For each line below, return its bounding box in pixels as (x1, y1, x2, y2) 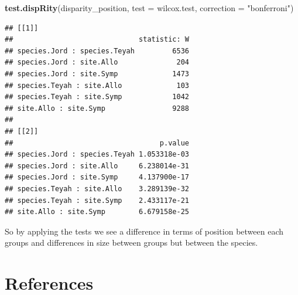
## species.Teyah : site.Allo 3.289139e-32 (5, 184, 189, 193)
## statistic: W (5, 35, 189, 44)
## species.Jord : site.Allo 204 (5, 58, 189, 67)
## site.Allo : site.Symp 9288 (5, 104, 189, 113)
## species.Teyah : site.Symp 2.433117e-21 (5, 196, 189, 205)
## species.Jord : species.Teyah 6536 (5, 46, 189, 55)
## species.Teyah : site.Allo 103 (5, 81, 189, 90)
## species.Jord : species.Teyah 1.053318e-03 (5, 150, 189, 159)
